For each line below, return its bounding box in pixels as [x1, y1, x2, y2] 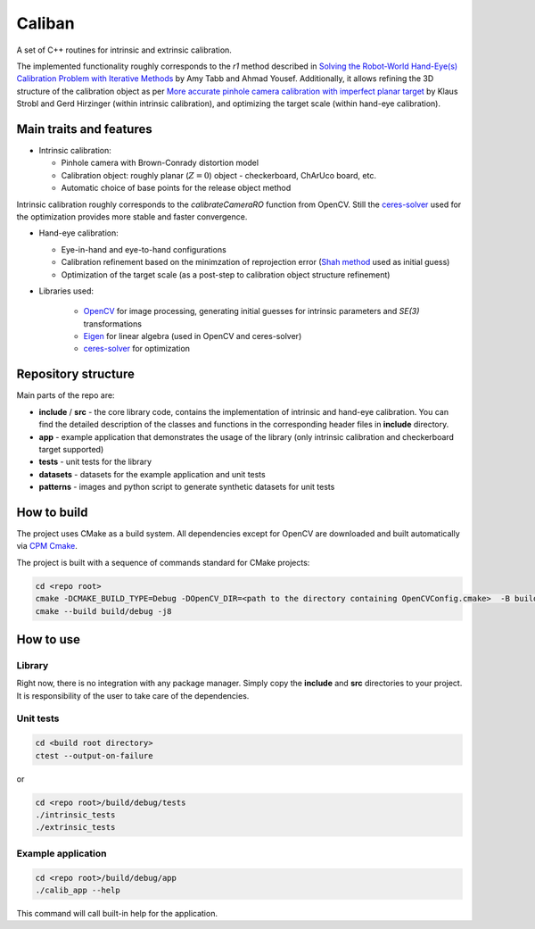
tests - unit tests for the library [38, 456, 152, 468]
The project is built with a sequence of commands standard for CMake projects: [16, 557, 310, 568]
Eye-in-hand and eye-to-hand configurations [61, 244, 226, 254]
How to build [16, 504, 88, 519]
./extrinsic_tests [35, 822, 116, 833]
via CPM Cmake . [16, 541, 78, 552]
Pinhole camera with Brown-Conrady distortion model [61, 157, 259, 169]
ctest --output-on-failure [35, 751, 153, 760]
